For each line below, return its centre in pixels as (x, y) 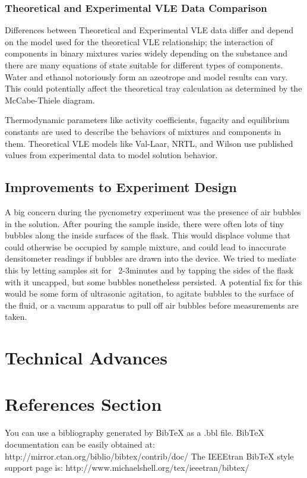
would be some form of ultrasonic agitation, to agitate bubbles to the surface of (149, 293)
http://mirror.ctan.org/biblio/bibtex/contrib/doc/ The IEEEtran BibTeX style (149, 456)
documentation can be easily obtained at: (80, 444)
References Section (83, 404)
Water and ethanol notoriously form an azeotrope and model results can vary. (146, 76)
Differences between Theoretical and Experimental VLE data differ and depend (149, 30)
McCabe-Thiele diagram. (50, 100)
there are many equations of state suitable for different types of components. (144, 65)
